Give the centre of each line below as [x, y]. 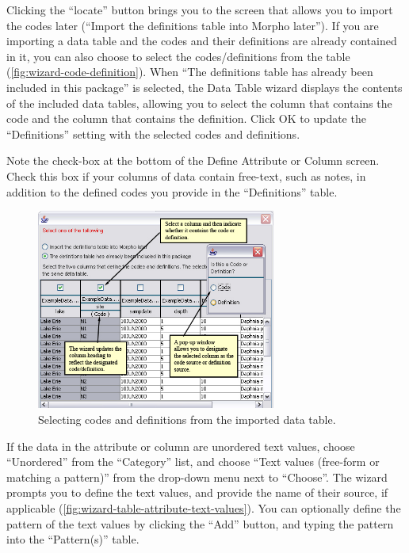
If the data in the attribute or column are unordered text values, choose [181, 446]
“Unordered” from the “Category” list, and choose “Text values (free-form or [193, 461]
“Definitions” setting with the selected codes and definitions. [153, 133]
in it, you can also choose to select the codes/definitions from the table [178, 56]
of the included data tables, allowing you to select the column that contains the [199, 103]
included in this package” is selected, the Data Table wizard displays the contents [204, 87]
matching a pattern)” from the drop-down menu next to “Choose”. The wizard [197, 477]
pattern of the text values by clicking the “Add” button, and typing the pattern [200, 523]
